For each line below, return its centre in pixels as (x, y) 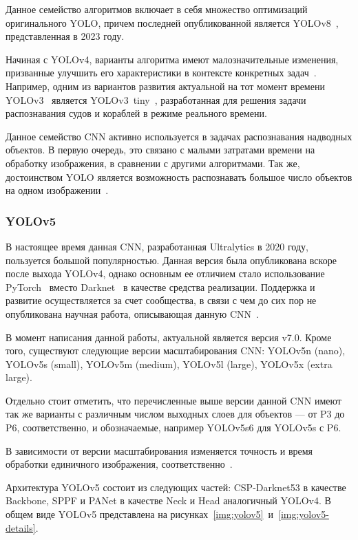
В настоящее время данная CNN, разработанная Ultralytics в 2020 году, (157, 246)
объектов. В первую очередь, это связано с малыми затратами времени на (160, 150)
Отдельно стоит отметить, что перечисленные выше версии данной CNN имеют (173, 400)
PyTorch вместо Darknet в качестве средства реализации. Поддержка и (160, 287)
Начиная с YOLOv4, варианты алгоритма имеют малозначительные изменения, (172, 59)
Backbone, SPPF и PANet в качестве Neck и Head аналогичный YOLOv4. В (168, 500)
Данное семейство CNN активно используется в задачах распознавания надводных (179, 136)
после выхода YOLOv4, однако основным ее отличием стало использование (165, 273)
